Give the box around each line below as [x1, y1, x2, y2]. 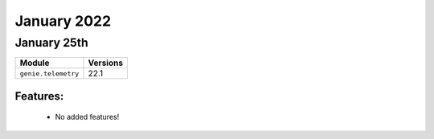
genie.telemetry [19, 69, 80, 78]
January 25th [14, 35, 88, 50]
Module [19, 57, 50, 68]
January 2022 [14, 12, 112, 30]
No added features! [55, 112, 120, 122]
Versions [88, 57, 124, 68]
